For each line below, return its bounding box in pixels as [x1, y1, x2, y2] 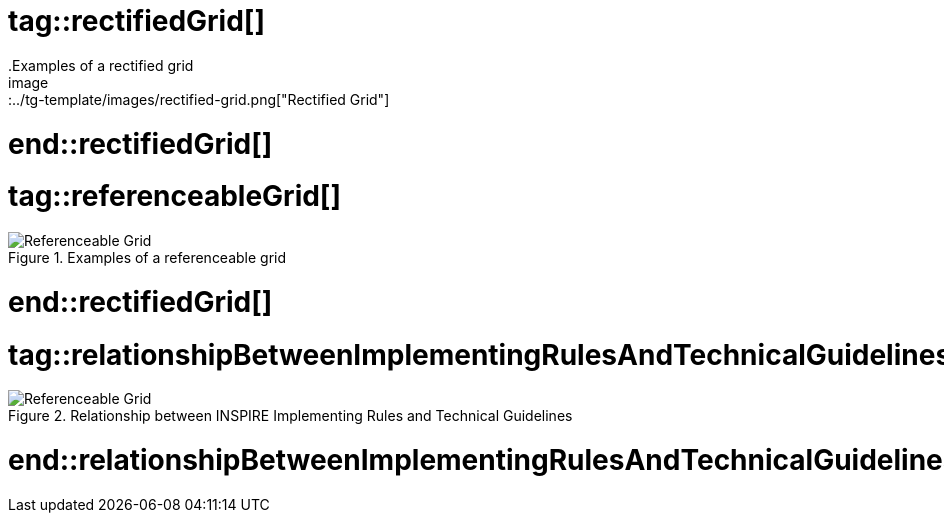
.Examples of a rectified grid [8, 56, 194, 74]
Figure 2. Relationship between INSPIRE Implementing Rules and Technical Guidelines [8, 407, 573, 425]
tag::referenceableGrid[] [8, 179, 341, 214]
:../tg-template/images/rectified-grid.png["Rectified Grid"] [8, 90, 390, 108]
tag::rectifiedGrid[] [8, 4, 265, 38]
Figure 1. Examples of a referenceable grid [8, 249, 287, 266]
